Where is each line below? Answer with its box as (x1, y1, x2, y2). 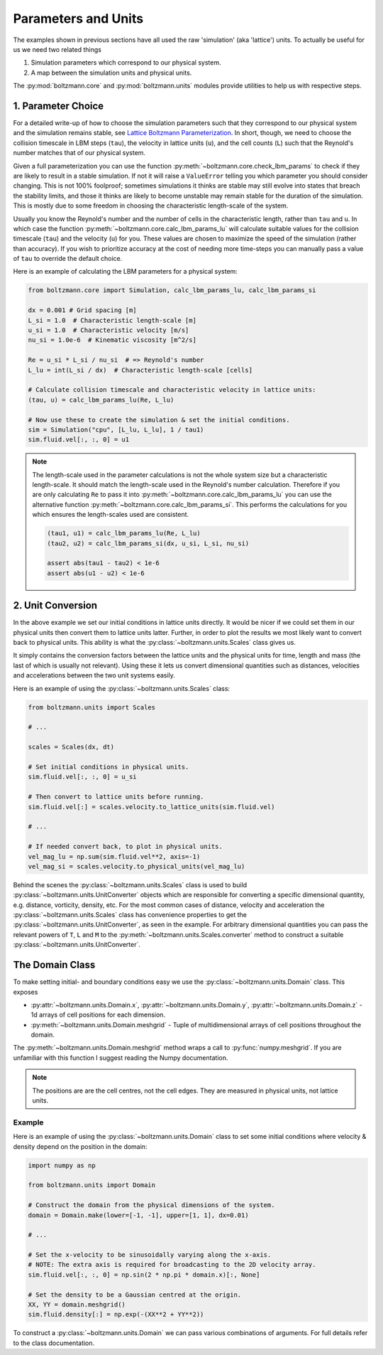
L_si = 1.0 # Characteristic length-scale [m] (28, 316, 196, 324)
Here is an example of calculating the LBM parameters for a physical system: (13, 267, 238, 276)
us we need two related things (13, 45, 102, 53)
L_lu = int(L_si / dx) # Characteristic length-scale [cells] (28, 366, 253, 374)
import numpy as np (28, 1161, 96, 1169)
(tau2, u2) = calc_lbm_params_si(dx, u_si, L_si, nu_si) (47, 539, 250, 547)
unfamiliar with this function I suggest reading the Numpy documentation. (13, 1053, 228, 1062)
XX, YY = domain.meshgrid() (28, 1301, 126, 1309)
